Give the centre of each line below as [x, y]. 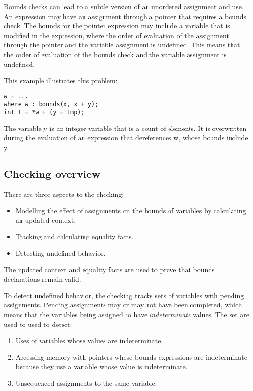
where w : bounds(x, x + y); [51, 104]
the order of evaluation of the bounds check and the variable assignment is [115, 54]
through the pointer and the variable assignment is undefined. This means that [122, 45]
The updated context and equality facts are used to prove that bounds [109, 269]
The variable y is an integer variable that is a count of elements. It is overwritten [125, 128]
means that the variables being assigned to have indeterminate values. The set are [126, 315]
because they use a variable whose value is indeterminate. [101, 366]
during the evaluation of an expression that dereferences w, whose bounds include [126, 138]
